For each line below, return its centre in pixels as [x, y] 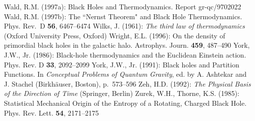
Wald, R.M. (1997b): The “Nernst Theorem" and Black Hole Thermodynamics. [123, 16]
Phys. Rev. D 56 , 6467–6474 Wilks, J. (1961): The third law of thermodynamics [125, 26]
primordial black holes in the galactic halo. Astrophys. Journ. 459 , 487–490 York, [127, 45]
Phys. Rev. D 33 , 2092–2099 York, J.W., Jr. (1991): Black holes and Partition [122, 64]
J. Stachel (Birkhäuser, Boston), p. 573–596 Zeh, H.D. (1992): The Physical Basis [127, 83]
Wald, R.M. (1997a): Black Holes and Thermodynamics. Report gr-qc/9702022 [123, 6]
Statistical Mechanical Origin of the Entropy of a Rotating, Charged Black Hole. [125, 103]
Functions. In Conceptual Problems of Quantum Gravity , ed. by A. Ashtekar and [125, 74]
